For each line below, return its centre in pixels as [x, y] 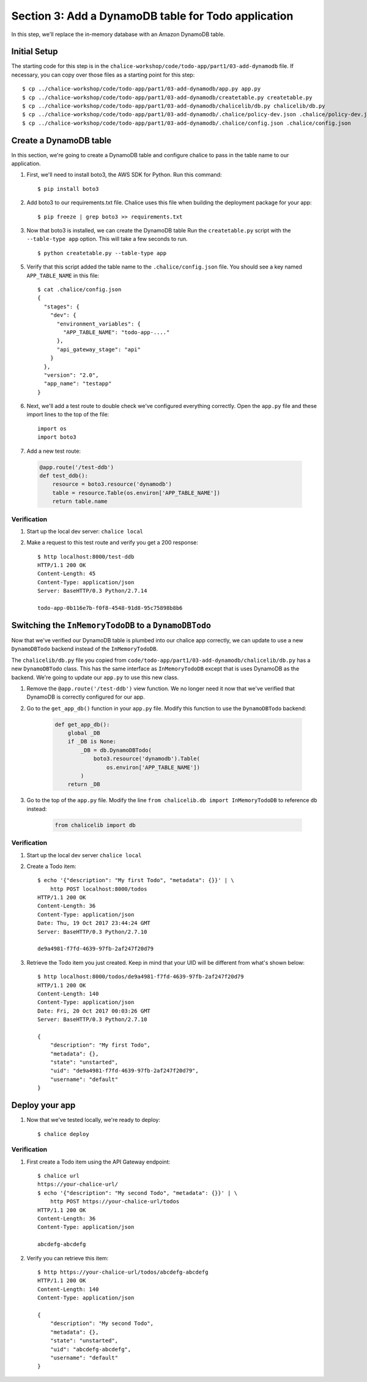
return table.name [80, 501]
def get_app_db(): [82, 724]
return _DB [84, 784]
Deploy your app [43, 1105]
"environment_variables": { [98, 324]
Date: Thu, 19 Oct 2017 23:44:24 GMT [94, 923]
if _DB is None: [92, 741]
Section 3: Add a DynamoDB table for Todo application [152, 16]
